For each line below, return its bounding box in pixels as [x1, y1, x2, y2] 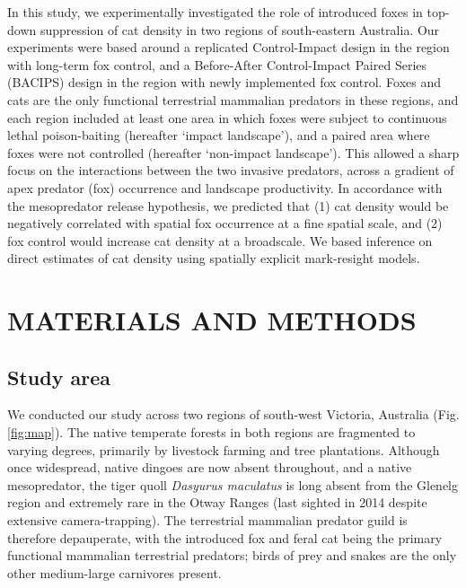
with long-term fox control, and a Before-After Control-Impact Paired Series [7, 55, 427, 74]
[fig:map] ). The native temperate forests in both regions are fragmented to [7, 423, 416, 442]
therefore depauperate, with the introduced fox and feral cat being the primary [7, 528, 443, 547]
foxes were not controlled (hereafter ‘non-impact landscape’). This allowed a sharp [7, 143, 460, 162]
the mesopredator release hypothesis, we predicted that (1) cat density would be [7, 196, 449, 215]
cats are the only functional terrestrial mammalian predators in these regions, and [7, 90, 459, 109]
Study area [7, 363, 110, 391]
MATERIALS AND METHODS [7, 302, 417, 338]
